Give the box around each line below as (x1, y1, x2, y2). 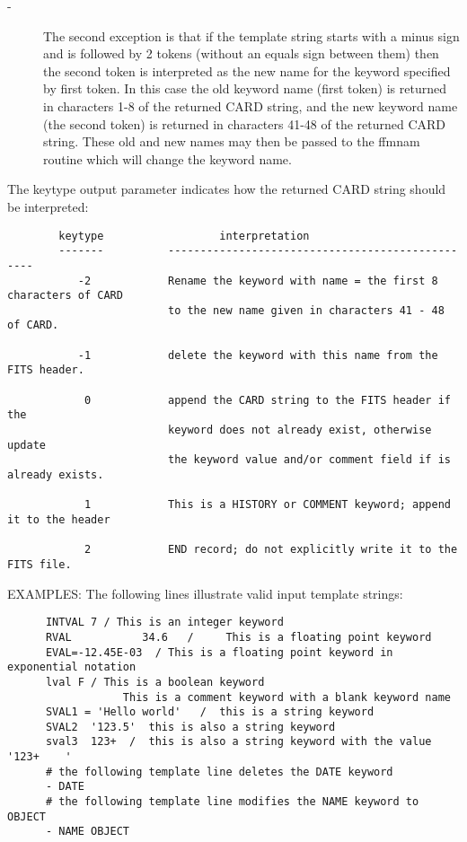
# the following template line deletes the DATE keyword (45, 765, 393, 778)
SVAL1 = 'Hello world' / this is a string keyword (45, 706, 374, 719)
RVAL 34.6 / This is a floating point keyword (45, 630, 432, 644)
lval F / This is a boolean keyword (45, 675, 265, 689)
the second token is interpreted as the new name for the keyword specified (43, 61, 451, 80)
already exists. (7, 469, 104, 482)
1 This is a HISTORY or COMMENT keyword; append (84, 498, 451, 512)
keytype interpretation (58, 229, 310, 242)
